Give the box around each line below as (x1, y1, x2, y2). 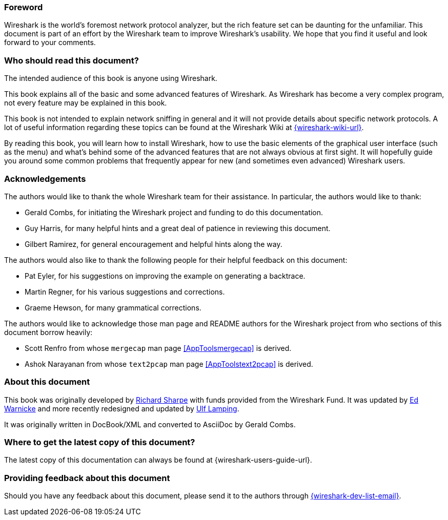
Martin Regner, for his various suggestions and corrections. (25, 287, 225, 296)
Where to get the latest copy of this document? (4, 437, 195, 447)
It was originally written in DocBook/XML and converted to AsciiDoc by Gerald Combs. (4, 420, 296, 429)
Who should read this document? (4, 55, 139, 66)
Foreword (4, 2, 43, 12)
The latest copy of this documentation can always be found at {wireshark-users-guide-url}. (4, 455, 312, 465)
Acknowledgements (4, 173, 86, 184)
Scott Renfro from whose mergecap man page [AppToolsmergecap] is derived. (25, 343, 292, 352)
